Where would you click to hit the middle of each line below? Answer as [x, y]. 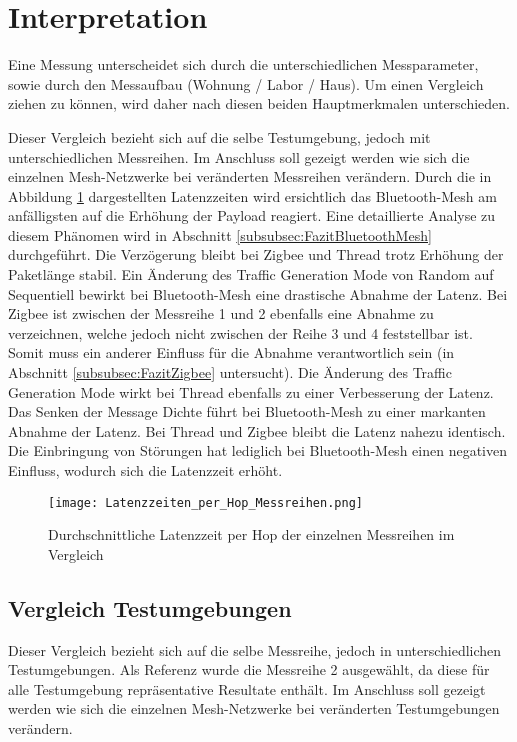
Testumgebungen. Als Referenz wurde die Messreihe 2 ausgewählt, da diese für [249, 669]
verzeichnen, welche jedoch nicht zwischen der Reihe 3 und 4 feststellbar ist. [240, 332]
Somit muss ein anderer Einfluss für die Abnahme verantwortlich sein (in [231, 352]
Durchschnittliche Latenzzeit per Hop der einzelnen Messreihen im [251, 534]
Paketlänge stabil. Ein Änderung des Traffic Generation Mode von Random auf [251, 274]
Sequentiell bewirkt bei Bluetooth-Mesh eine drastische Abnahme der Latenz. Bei [258, 293]
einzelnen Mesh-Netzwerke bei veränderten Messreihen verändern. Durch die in [250, 176]
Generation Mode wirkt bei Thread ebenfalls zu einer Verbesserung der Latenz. [251, 391]
